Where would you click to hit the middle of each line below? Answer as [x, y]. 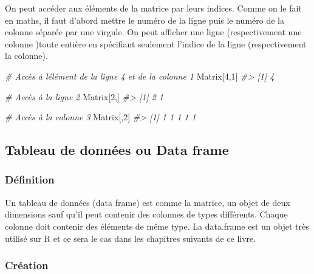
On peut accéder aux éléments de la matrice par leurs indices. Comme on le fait [153, 8]
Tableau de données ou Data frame [117, 150]
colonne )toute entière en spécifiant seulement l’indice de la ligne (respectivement [156, 43]
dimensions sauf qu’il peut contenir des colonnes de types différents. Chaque [146, 214]
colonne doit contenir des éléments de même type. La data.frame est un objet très [157, 226]
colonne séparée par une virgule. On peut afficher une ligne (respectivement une [153, 32]
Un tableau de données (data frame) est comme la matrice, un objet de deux [148, 202]
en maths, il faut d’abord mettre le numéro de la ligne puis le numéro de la [145, 20]
